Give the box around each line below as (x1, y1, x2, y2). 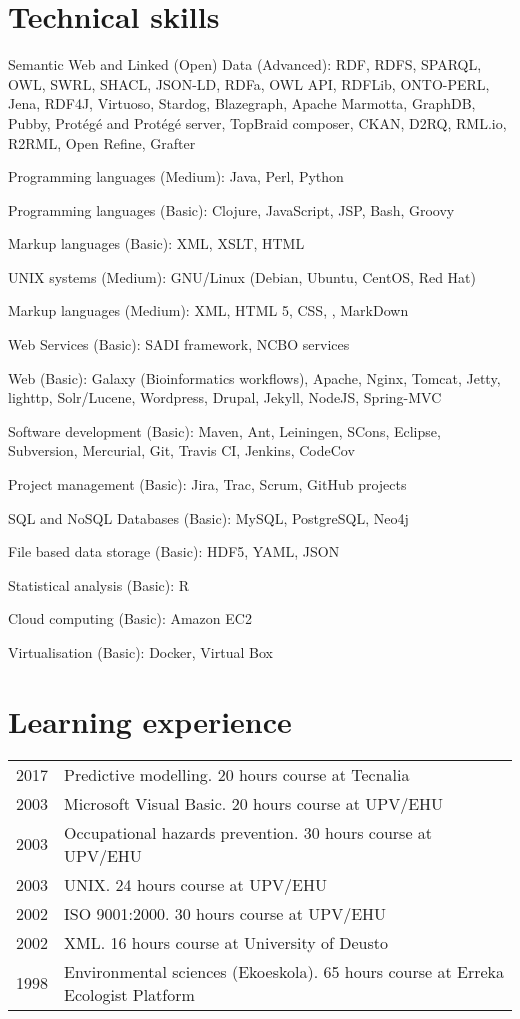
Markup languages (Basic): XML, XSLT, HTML (8, 233, 305, 254)
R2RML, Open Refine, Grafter (8, 132, 196, 153)
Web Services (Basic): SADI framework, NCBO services (8, 334, 350, 355)
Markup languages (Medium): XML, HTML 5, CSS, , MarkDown (8, 300, 409, 321)
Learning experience (8, 700, 292, 741)
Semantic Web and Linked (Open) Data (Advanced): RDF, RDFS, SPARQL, (8, 54, 482, 75)
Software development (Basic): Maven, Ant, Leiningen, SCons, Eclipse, (8, 420, 441, 441)
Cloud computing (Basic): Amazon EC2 (8, 608, 252, 629)
